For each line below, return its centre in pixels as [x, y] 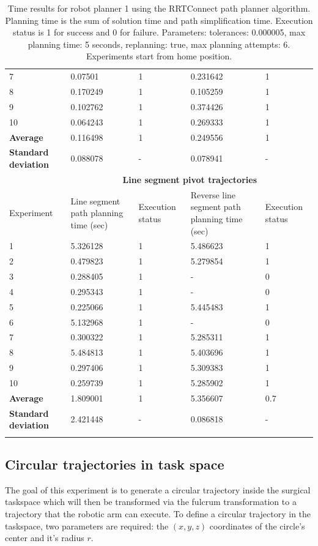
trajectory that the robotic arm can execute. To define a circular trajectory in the [158, 513]
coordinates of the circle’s [257, 525]
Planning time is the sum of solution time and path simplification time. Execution [159, 20]
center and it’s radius [45, 538]
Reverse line [213, 194]
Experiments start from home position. [159, 56]
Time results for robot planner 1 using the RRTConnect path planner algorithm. [159, 8]
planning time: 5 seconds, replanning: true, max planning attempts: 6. [159, 44]
